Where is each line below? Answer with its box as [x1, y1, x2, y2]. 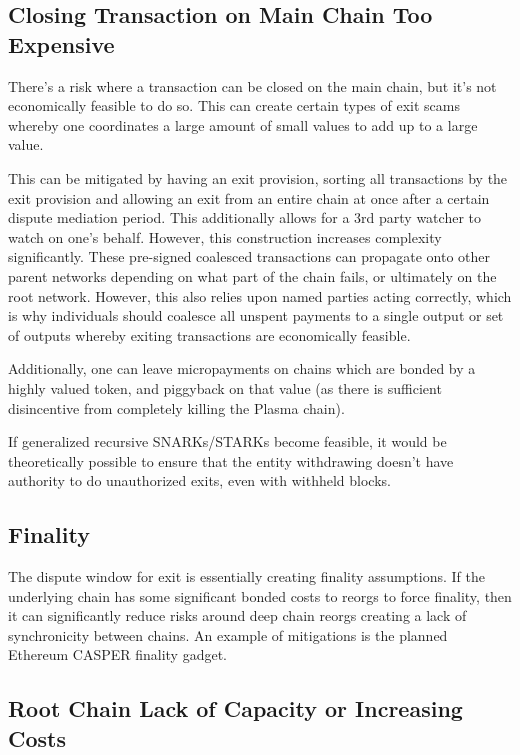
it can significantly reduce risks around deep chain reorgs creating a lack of [8, 605, 467, 626]
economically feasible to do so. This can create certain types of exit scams [8, 95, 460, 116]
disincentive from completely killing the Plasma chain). [8, 397, 345, 418]
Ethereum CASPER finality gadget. [8, 644, 228, 665]
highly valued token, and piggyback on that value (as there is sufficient [8, 377, 442, 398]
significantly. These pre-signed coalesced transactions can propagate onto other [8, 246, 491, 267]
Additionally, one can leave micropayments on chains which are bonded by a [8, 358, 476, 379]
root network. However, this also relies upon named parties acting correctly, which [8, 285, 512, 306]
